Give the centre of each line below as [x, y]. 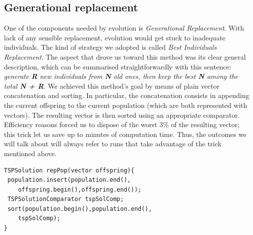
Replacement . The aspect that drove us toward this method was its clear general [125, 56]
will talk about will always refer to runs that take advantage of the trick [113, 144]
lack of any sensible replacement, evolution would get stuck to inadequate [115, 37]
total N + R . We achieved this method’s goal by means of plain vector [112, 85]
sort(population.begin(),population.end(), [80, 209]
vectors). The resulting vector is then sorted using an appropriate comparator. [122, 115]
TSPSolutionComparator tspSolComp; [66, 199]
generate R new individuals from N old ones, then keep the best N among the [121, 76]
